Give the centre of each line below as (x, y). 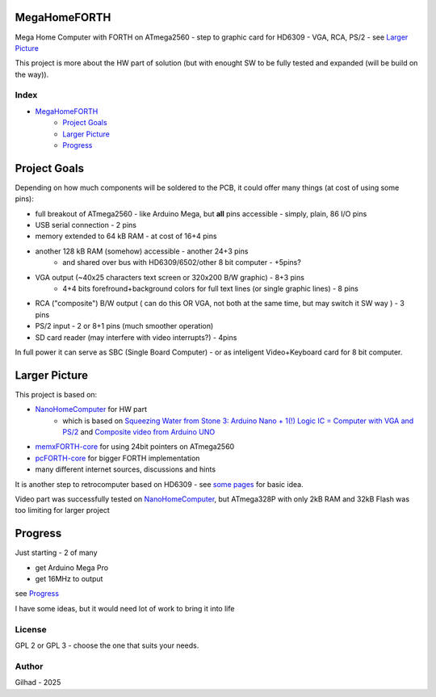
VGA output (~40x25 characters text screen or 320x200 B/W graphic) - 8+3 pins (170, 277)
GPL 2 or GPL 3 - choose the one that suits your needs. (107, 645)
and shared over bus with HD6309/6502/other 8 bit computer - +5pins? (182, 262)
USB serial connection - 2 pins (86, 225)
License (31, 629)
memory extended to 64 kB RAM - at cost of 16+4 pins (126, 236)
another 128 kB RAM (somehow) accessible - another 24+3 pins (142, 251)
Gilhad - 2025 (38, 682)
